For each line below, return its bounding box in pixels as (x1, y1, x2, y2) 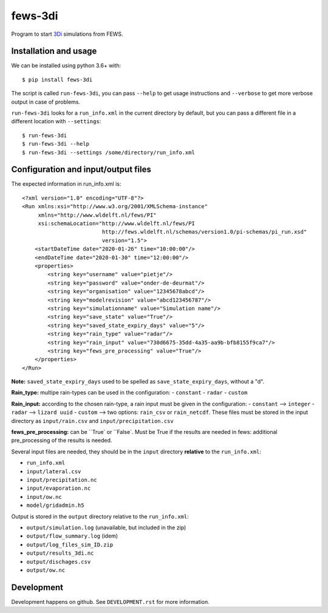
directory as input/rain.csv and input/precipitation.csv (11, 417, 174, 424)
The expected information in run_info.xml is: (11, 180, 121, 188)
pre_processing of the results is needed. (11, 437, 112, 444)
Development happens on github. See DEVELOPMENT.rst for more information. (11, 598, 210, 605)
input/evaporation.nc (26, 485, 91, 492)
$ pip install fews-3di (22, 76, 93, 83)
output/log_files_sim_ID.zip (26, 541, 114, 548)
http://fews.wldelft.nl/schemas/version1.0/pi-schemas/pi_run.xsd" (101, 228, 307, 235)
